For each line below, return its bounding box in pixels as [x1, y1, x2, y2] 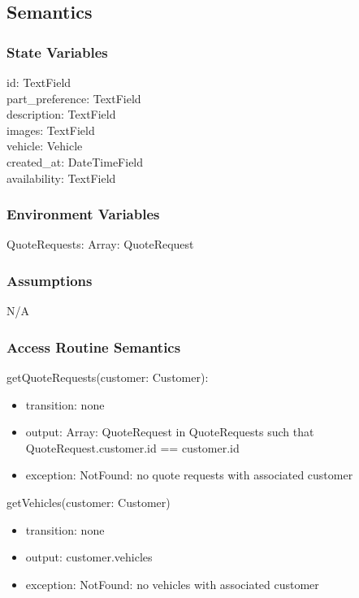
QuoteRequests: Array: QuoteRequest [6, 236, 194, 253]
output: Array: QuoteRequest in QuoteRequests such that [25, 423, 314, 440]
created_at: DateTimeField [6, 153, 144, 170]
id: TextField [6, 74, 71, 90]
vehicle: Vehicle [6, 137, 83, 154]
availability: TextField [6, 169, 116, 186]
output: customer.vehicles [25, 548, 153, 565]
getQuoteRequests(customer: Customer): [6, 369, 209, 385]
